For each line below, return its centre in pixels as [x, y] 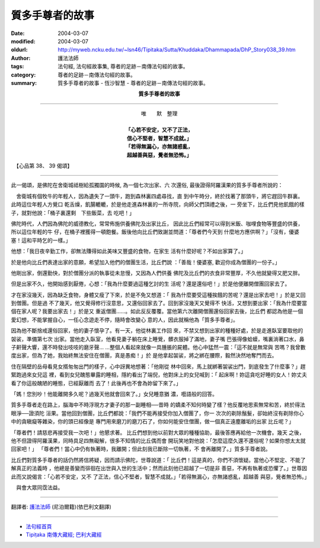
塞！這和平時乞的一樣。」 [41, 240]
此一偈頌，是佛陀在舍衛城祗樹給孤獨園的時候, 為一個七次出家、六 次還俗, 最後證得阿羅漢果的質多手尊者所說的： [147, 185]
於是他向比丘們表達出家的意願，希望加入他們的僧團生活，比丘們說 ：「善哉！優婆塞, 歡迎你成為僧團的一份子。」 [145, 262]
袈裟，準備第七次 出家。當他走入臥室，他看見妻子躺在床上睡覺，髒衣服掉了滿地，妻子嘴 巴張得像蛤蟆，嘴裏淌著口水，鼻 [158, 339]
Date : [18, 33]
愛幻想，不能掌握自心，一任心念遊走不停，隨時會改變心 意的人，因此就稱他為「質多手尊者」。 [124, 319]
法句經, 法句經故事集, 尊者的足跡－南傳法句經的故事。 [123, 66]
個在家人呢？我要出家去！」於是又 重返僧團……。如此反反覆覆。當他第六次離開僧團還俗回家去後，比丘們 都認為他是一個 [157, 311]
